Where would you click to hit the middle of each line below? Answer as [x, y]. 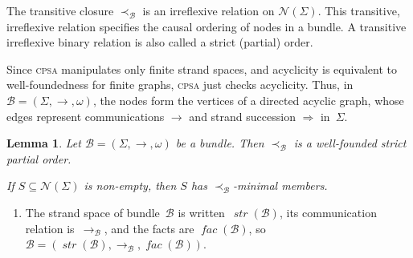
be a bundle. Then [220, 143]
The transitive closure [60, 10]
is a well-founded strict [350, 143]
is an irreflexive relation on [209, 10]
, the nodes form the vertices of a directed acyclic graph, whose [248, 100]
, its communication [328, 212]
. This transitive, [359, 10]
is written [201, 212]
